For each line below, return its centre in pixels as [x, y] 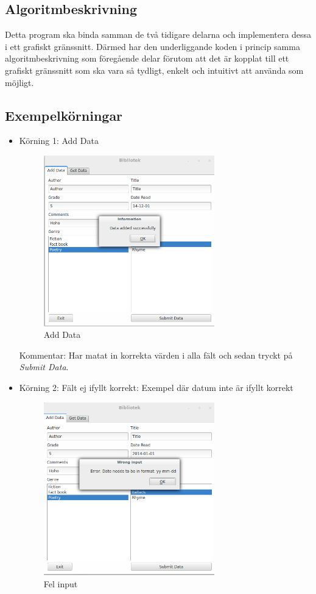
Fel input [61, 583]
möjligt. [19, 82]
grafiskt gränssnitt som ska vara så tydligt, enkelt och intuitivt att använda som [154, 70]
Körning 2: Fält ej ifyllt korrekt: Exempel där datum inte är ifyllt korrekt [156, 387]
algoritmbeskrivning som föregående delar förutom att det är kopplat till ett [147, 58]
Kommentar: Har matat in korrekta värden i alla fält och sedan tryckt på [156, 355]
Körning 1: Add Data [59, 141]
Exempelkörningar [64, 115]
